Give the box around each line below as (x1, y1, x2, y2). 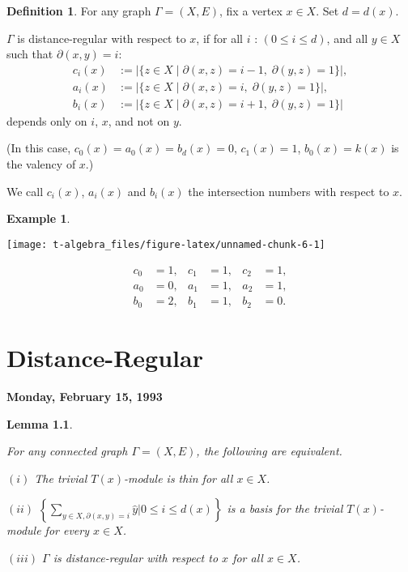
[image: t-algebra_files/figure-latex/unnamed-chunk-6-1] (6, 238, 325, 250)
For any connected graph (6, 442, 128, 459)
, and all (326, 29, 368, 46)
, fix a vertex (219, 2, 283, 19)
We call (6, 182, 44, 199)
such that (6, 45, 53, 62)
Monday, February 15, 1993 (6, 388, 163, 405)
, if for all (196, 29, 243, 46)
